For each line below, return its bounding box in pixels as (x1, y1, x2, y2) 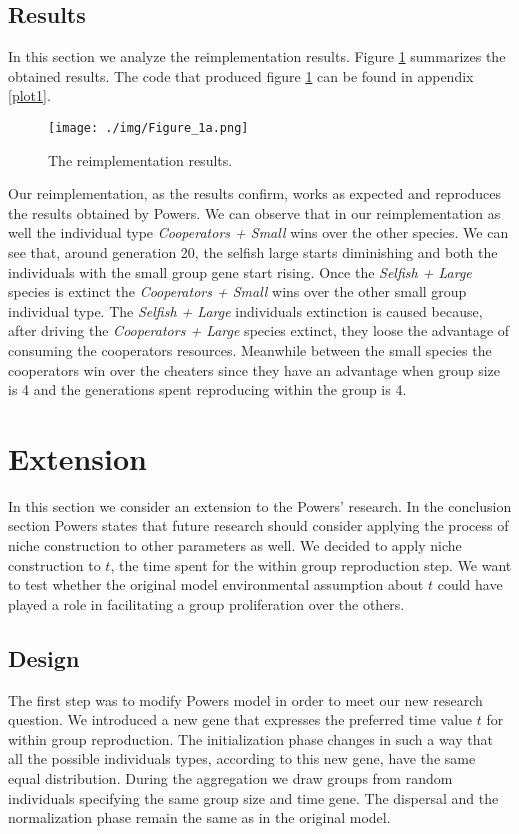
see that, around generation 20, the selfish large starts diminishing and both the (8, 242, 498, 263)
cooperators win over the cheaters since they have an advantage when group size (8, 359, 500, 380)
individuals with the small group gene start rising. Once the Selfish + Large (8, 261, 472, 282)
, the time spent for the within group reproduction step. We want (110, 554, 512, 575)
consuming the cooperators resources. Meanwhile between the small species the (8, 339, 492, 360)
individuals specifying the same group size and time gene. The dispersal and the (8, 787, 499, 808)
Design (8, 642, 80, 673)
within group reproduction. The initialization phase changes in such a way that (8, 728, 493, 749)
